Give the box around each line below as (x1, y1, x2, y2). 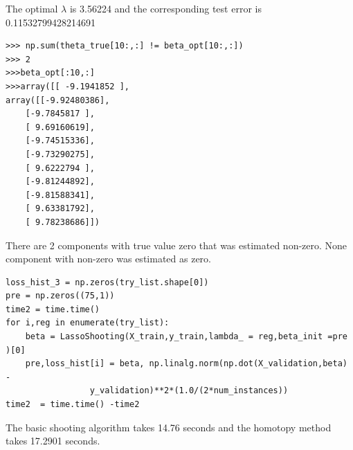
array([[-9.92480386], (6, 95, 110, 105)
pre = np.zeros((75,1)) (6, 291, 115, 301)
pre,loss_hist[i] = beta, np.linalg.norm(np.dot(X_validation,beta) (25, 359, 347, 369)
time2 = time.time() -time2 (6, 399, 140, 410)
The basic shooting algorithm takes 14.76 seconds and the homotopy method (6, 420, 332, 434)
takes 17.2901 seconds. (6, 433, 100, 448)
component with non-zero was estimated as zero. (6, 251, 211, 266)
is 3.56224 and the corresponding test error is (69, 1, 262, 15)
